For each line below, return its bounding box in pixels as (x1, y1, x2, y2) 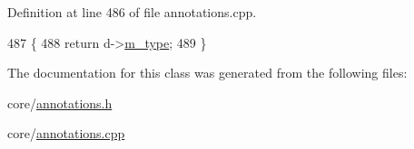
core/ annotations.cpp (7, 124, 125, 143)
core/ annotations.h (7, 93, 113, 112)
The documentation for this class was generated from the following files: (7, 63, 408, 82)
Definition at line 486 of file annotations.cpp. (7, 3, 257, 21)
